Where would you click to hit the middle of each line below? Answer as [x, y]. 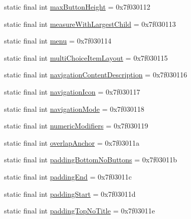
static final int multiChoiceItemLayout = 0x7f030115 [86, 57]
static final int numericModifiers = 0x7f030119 [76, 126]
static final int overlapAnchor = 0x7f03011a [72, 142]
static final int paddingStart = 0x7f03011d [70, 193]
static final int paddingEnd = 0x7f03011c [68, 176]
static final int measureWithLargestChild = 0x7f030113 [90, 24]
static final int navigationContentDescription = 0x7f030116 [96, 75]
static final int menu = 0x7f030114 [58, 41]
